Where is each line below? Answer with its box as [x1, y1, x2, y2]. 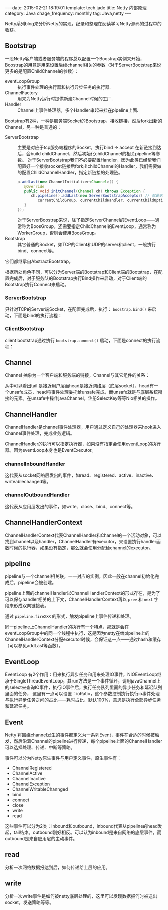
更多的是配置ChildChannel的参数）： [5, 68, 79, 74]
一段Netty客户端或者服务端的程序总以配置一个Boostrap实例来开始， [5, 55, 145, 61]
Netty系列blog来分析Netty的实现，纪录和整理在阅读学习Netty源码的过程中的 [5, 21, 162, 26]
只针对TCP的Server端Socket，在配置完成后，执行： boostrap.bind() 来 [5, 306, 152, 312]
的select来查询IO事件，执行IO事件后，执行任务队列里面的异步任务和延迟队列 [5, 684, 162, 690]
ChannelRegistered [12, 765, 52, 771]
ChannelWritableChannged [12, 786, 68, 792]
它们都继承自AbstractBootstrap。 [5, 258, 73, 264]
